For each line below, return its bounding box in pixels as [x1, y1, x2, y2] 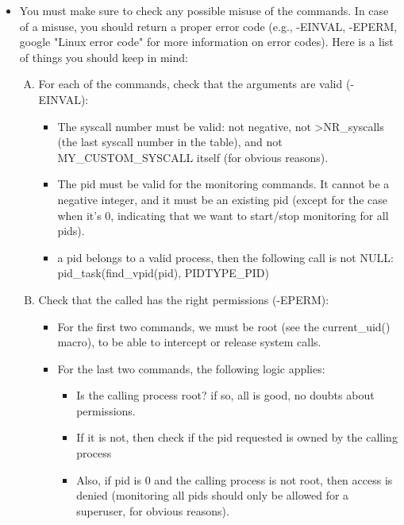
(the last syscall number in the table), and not [57, 133, 283, 150]
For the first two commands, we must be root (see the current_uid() [57, 318, 391, 334]
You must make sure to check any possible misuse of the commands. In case [19, 2, 389, 18]
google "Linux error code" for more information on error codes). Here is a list [19, 33, 394, 50]
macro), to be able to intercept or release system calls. [57, 334, 321, 350]
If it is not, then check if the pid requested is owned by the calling [76, 429, 398, 446]
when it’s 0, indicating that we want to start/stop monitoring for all [57, 207, 389, 223]
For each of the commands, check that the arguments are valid [38, 75, 343, 92]
